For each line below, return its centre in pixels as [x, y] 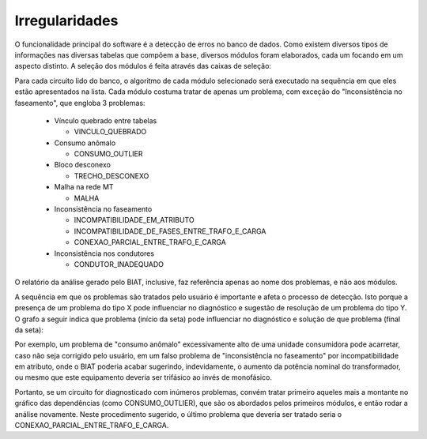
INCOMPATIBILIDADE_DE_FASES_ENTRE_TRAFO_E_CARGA [170, 231]
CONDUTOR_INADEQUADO [119, 264]
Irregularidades [66, 21]
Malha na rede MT [84, 187]
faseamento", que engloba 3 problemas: [80, 103]
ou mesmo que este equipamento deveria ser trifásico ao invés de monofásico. [144, 377]
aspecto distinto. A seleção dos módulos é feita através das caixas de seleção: [143, 66]
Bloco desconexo [82, 165]
